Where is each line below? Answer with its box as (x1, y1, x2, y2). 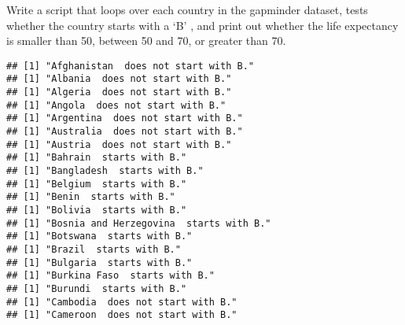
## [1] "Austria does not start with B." (6, 138, 232, 150)
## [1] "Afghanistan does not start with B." (6, 60, 254, 72)
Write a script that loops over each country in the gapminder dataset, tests (6, 2, 368, 17)
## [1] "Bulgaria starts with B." (6, 257, 193, 268)
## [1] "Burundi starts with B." (6, 283, 187, 294)
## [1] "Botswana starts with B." (6, 231, 193, 242)
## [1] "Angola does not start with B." (6, 99, 226, 111)
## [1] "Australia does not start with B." (6, 126, 243, 138)
